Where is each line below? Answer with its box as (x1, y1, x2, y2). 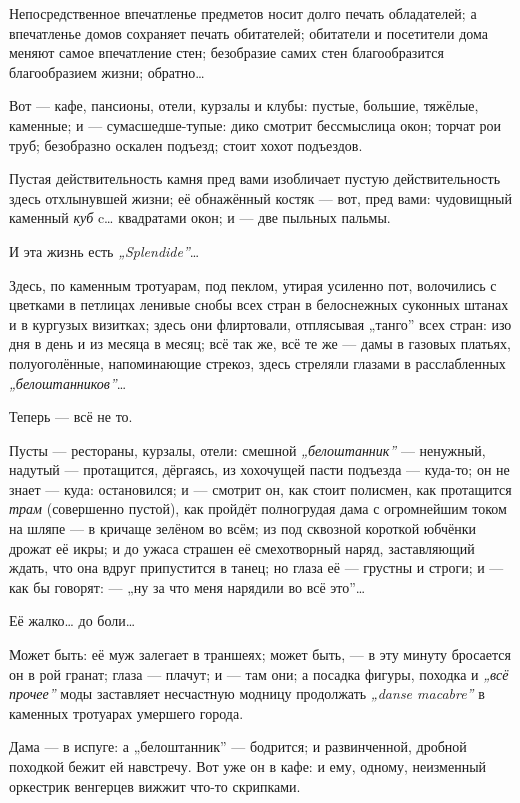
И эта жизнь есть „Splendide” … (9, 240, 200, 261)
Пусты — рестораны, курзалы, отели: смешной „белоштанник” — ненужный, (9, 439, 486, 460)
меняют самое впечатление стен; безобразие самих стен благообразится (9, 42, 444, 63)
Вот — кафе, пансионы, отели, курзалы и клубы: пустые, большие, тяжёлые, (9, 95, 479, 116)
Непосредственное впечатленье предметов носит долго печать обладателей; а (9, 3, 477, 23)
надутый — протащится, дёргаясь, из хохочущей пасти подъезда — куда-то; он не (9, 459, 510, 480)
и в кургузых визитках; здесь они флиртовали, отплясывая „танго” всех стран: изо (9, 313, 512, 334)
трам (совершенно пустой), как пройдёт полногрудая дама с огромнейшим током (9, 498, 507, 519)
